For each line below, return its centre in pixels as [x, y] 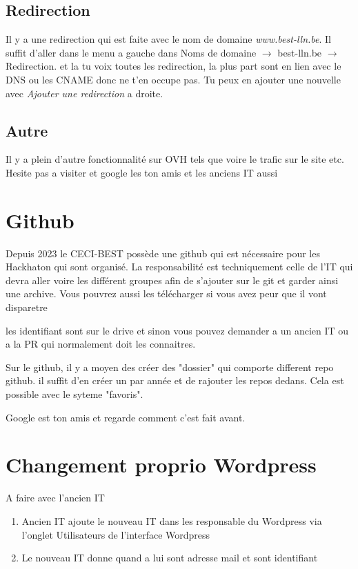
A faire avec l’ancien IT [55, 498]
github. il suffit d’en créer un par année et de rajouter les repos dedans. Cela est [175, 380]
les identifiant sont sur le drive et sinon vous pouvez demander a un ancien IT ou [177, 330]
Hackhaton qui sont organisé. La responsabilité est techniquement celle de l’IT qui [179, 267]
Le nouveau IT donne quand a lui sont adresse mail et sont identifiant [170, 558]
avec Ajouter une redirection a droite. [84, 93]
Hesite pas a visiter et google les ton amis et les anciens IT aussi [142, 172]
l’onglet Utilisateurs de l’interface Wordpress [116, 534]
